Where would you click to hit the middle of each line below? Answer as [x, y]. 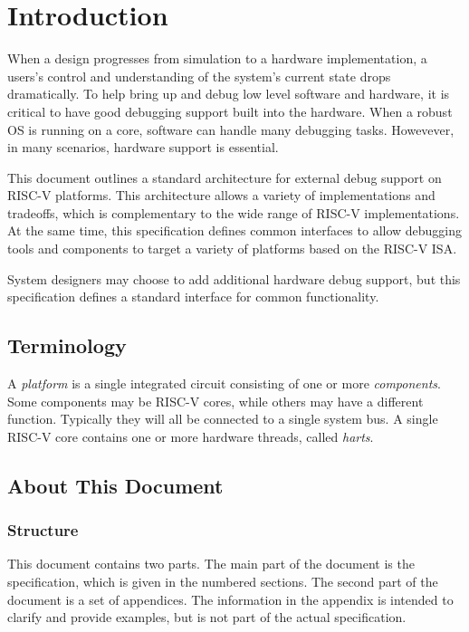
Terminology [67, 345]
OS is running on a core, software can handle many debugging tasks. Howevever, [231, 129]
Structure [43, 530]
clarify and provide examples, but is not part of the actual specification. [207, 617]
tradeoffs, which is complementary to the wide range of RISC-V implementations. [234, 212]
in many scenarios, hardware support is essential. [143, 147]
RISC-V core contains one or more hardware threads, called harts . [191, 436]
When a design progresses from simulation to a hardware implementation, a [217, 58]
